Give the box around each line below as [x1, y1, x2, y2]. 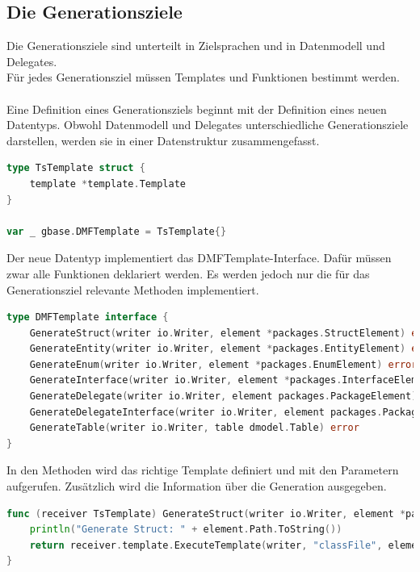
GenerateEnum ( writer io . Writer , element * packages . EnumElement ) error [29, 358, 418, 370]
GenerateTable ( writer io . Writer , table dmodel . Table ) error [29, 422, 359, 434]
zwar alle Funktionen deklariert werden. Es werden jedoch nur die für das [6, 265, 370, 282]
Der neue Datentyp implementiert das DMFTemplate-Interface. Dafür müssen [6, 249, 392, 266]
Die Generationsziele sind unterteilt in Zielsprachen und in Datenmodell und [6, 37, 385, 54]
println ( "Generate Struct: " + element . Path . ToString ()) [29, 524, 342, 536]
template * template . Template [29, 177, 186, 190]
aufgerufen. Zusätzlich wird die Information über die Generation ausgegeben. [6, 478, 387, 495]
